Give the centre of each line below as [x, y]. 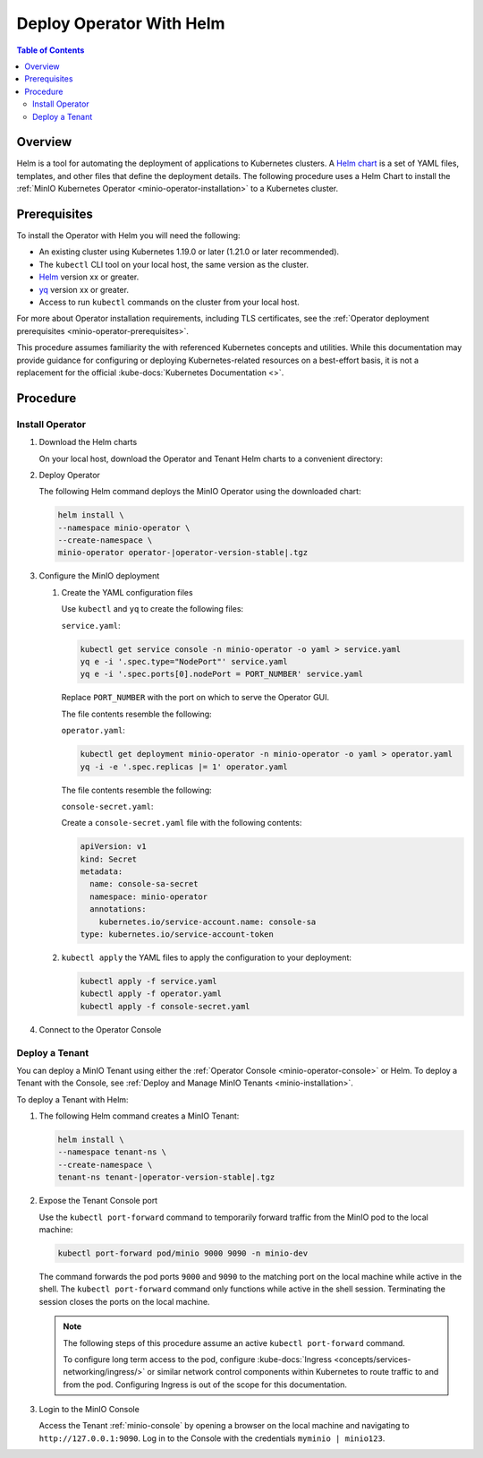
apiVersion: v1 [113, 847]
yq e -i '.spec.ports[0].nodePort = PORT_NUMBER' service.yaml [222, 674]
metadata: [102, 872]
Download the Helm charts [88, 442]
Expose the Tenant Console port [98, 1201]
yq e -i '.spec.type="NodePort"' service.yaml [184, 662]
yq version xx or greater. [84, 289]
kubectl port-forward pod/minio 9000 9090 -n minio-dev [183, 1253]
